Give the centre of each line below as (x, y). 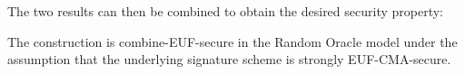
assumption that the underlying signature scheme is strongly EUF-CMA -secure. (229, 59)
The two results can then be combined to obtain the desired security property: (225, 11)
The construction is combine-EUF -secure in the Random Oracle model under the (232, 41)
